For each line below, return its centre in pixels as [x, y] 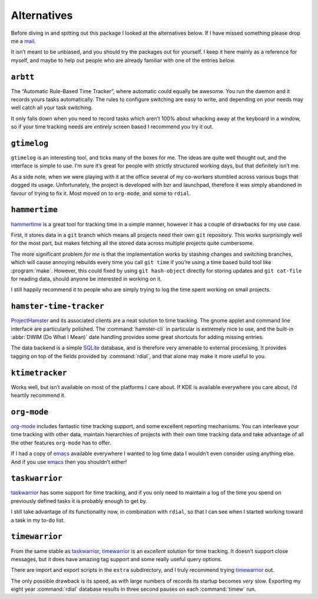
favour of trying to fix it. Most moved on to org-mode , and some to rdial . [101, 193]
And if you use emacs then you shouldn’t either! [69, 462]
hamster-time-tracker [57, 306]
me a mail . [24, 41]
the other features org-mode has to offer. [61, 443]
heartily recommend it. [38, 396]
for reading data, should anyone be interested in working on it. [86, 279]
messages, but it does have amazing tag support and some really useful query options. [117, 559]
